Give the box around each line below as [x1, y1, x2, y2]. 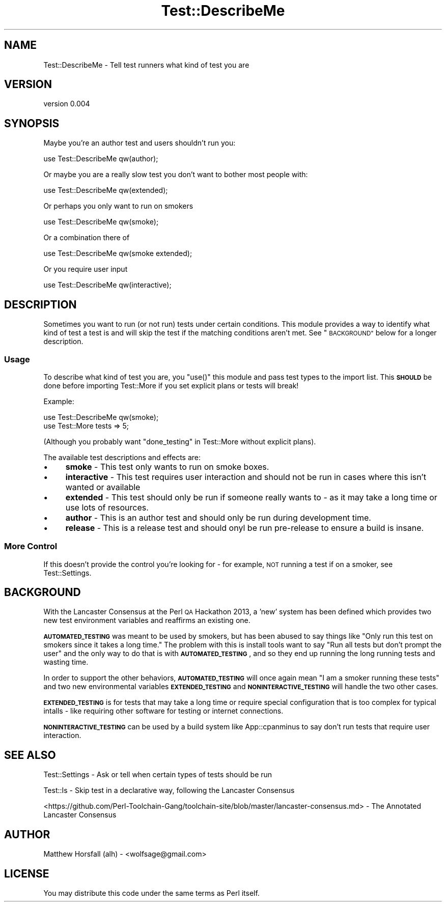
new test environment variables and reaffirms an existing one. [43, 616, 250, 625]
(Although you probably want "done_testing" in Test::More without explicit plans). [43, 437, 316, 446]
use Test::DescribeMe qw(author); [43, 154, 158, 163]
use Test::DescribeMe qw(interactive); [43, 280, 172, 290]
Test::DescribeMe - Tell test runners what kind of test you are [43, 60, 249, 69]
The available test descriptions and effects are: [43, 452, 201, 462]
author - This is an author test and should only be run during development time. [65, 512, 371, 523]
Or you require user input [43, 265, 128, 274]
